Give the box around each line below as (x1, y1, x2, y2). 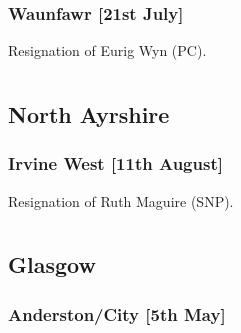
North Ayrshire (8, 99, 170, 129)
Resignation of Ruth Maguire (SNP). (8, 190, 234, 211)
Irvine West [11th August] (8, 151, 223, 176)
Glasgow (8, 249, 96, 280)
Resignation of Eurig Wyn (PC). (8, 40, 207, 61)
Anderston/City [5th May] (8, 301, 226, 326)
